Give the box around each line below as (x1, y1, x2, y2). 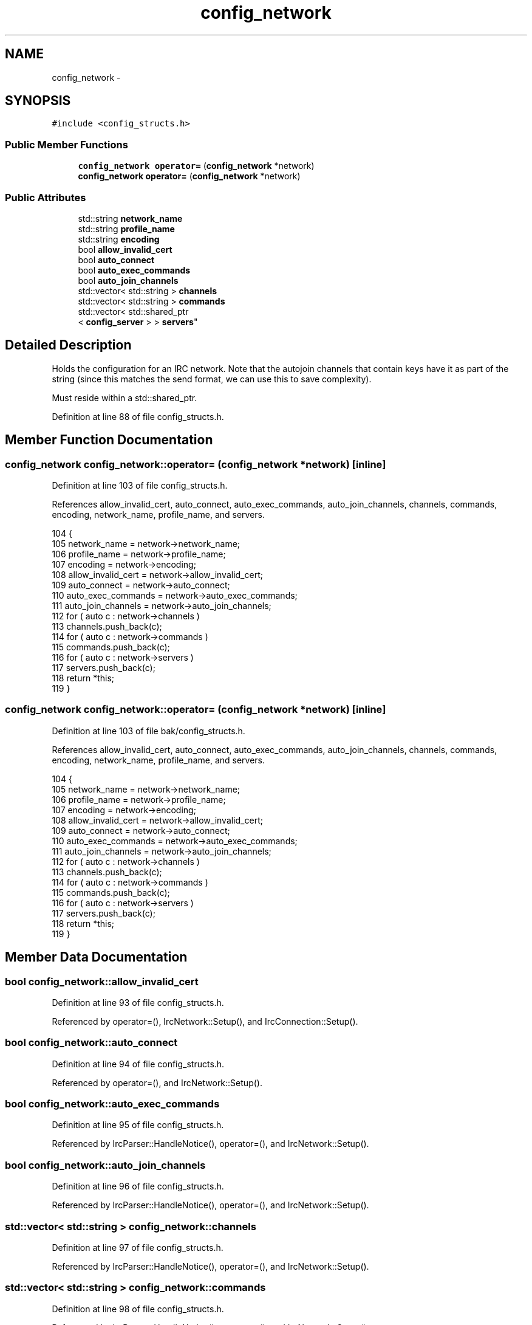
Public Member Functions (5, 138, 128, 151)
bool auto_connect (78, 254, 155, 265)
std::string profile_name (78, 223, 175, 234)
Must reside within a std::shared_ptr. (52, 392, 197, 403)
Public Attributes (5, 191, 86, 204)
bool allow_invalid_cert (78, 244, 172, 255)
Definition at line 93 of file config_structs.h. (52, 997, 224, 1008)
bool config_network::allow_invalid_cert (5, 975, 199, 988)
